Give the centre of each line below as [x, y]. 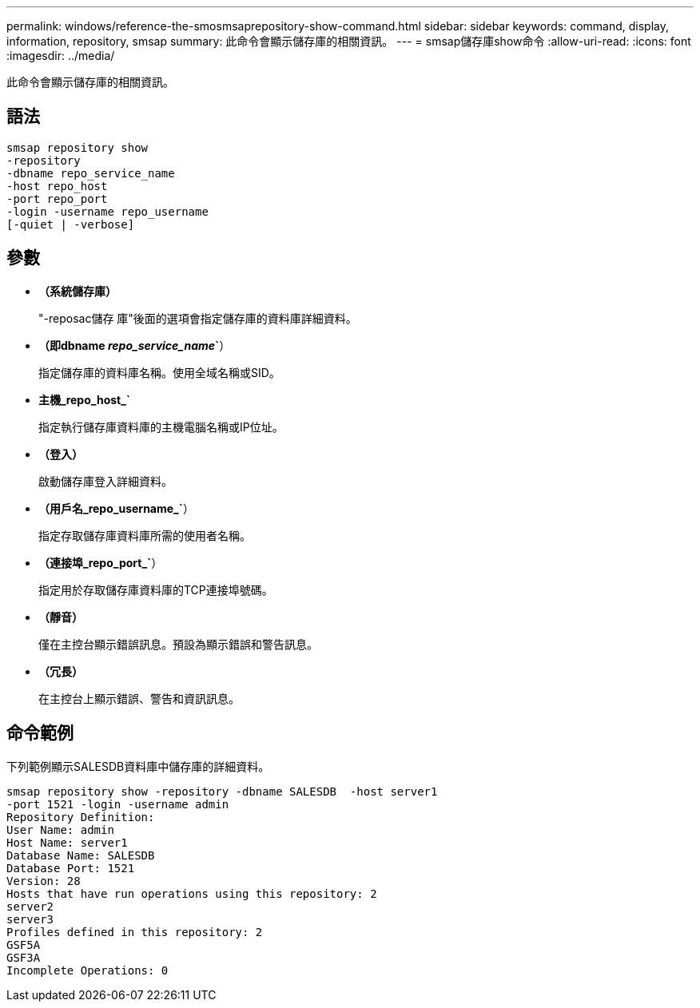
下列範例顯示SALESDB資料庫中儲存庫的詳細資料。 [138, 766]
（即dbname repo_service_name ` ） [135, 345]
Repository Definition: [81, 817]
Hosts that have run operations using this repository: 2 [192, 893]
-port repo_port [57, 198]
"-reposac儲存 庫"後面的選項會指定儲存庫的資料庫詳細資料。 [198, 318]
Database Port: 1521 [71, 868]
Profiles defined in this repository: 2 [135, 932]
